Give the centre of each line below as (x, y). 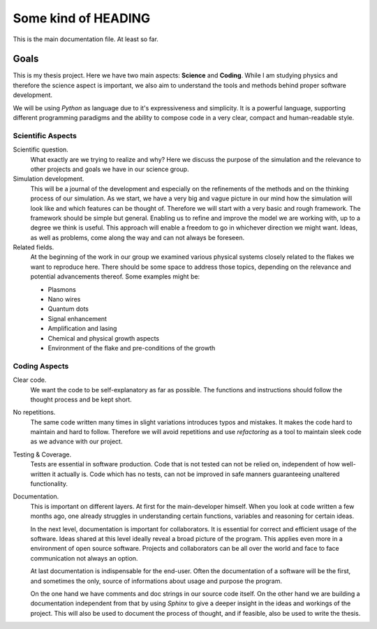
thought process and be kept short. (81, 399)
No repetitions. (34, 413)
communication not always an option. (84, 558)
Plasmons (62, 289)
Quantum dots (68, 309)
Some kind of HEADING (82, 18)
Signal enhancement (77, 318)
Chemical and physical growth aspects (104, 338)
